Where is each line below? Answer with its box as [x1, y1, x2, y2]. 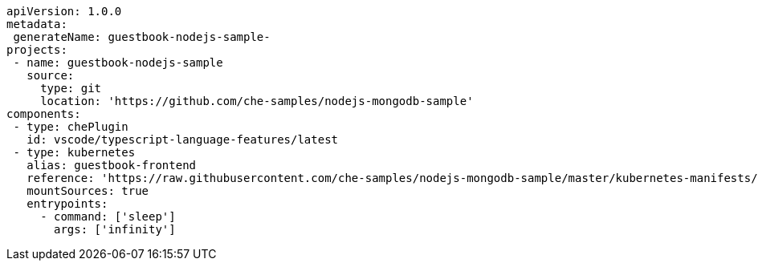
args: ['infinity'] [54, 223, 176, 236]
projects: [6, 43, 67, 56]
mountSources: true [26, 184, 149, 197]
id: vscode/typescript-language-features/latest [26, 133, 339, 146]
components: [6, 107, 81, 120]
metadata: [6, 18, 67, 30]
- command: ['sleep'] [40, 210, 176, 223]
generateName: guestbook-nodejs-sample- [13, 30, 271, 43]
